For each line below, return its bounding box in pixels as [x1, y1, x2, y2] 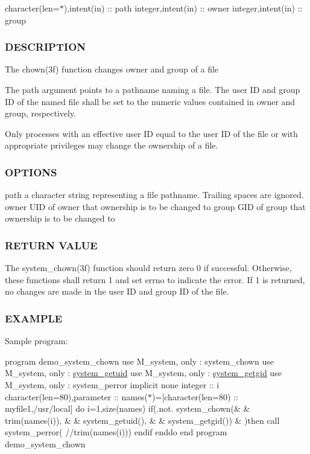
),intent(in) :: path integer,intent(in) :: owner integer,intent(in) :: [63, 2, 303, 14]
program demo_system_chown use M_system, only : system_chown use [5, 354, 274, 367]
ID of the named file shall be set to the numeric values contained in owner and [5, 95, 296, 107]
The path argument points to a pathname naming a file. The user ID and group [5, 83, 300, 95]
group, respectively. [5, 107, 77, 120]
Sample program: [5, 334, 68, 347]
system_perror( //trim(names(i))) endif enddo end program [5, 426, 227, 438]
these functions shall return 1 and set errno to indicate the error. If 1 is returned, [5, 273, 305, 286]
